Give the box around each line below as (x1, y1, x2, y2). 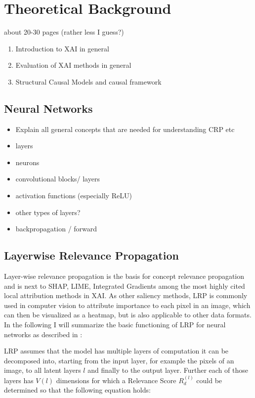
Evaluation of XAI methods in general (15, 60, 131, 70)
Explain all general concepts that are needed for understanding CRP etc (15, 124, 235, 134)
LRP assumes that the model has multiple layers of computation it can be (4, 346, 229, 356)
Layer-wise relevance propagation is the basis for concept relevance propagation (4, 271, 245, 281)
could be (196, 375, 222, 385)
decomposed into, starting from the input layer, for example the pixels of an (4, 355, 234, 365)
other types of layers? (15, 207, 81, 217)
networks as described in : (4, 329, 83, 339)
